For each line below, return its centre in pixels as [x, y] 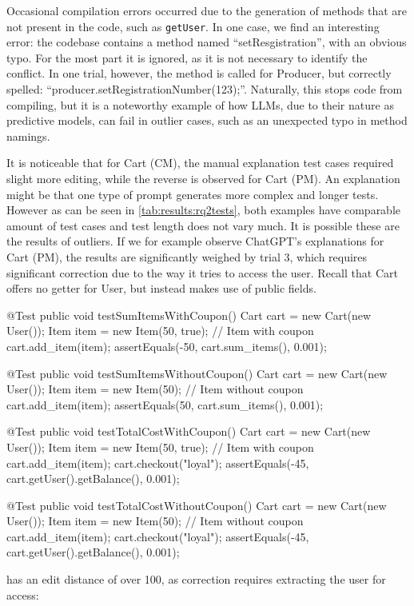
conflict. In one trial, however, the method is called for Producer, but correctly [199, 73]
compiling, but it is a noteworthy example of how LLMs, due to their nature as [200, 104]
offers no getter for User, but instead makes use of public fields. [161, 288]
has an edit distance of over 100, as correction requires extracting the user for [196, 579]
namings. [28, 136]
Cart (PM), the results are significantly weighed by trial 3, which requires [187, 256]
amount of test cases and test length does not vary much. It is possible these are [203, 225]
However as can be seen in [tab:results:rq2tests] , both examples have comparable [204, 210]
